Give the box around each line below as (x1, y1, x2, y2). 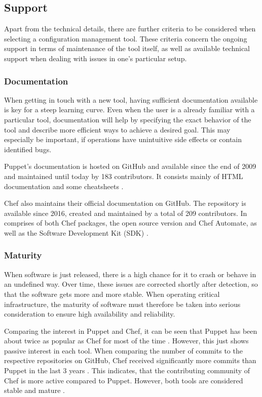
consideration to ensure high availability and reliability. (4, 308, 175, 319)
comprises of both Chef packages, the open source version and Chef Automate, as (4, 217, 257, 228)
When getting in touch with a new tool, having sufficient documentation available (4, 94, 258, 105)
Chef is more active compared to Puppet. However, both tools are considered (4, 375, 243, 385)
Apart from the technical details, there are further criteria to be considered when (4, 23, 256, 34)
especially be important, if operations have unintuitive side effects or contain (4, 134, 242, 145)
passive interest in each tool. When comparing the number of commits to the (4, 345, 243, 356)
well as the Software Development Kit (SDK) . (4, 227, 148, 238)
